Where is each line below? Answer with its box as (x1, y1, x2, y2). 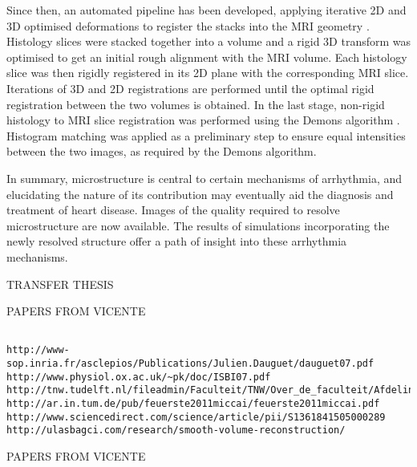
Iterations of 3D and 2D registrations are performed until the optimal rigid (6, 79, 374, 96)
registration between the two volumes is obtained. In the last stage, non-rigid (6, 95, 385, 112)
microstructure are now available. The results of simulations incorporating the (6, 217, 390, 233)
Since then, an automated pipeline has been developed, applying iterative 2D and (6, 2, 407, 18)
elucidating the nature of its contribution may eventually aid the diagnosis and (6, 185, 394, 202)
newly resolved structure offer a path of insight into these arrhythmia (6, 233, 347, 250)
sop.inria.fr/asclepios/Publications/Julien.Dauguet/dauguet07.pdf (6, 358, 374, 369)
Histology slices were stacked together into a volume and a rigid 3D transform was (6, 33, 411, 50)
